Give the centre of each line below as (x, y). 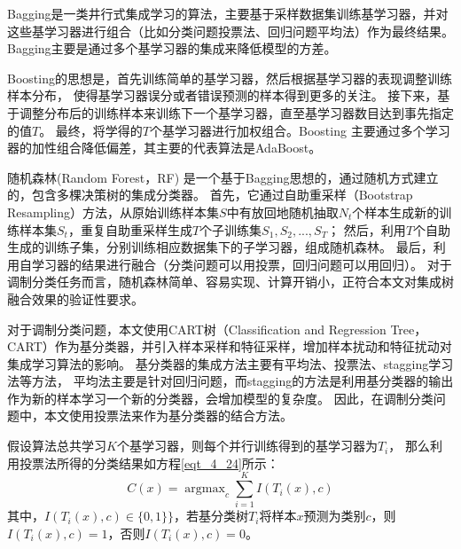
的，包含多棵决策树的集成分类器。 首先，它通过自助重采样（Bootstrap (210, 195)
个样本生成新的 (396, 212)
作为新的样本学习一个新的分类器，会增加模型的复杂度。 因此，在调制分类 (220, 398)
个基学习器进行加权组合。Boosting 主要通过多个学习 (300, 130)
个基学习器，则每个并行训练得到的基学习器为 (247, 446)
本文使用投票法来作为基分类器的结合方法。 (168, 416)
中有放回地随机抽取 (282, 212)
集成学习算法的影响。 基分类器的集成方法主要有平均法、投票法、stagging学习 (230, 363)
